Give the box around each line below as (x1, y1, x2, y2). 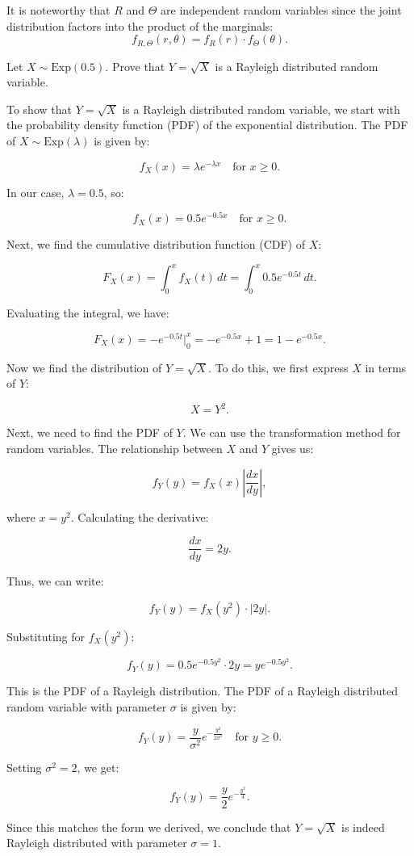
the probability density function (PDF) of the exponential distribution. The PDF (6, 116, 408, 133)
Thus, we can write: (6, 573, 104, 590)
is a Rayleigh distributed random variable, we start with (122, 100, 400, 117)
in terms (365, 359, 407, 376)
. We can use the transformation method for (182, 424, 401, 441)
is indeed (341, 818, 385, 835)
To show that (6, 100, 72, 117)
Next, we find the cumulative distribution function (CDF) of (6, 236, 305, 253)
